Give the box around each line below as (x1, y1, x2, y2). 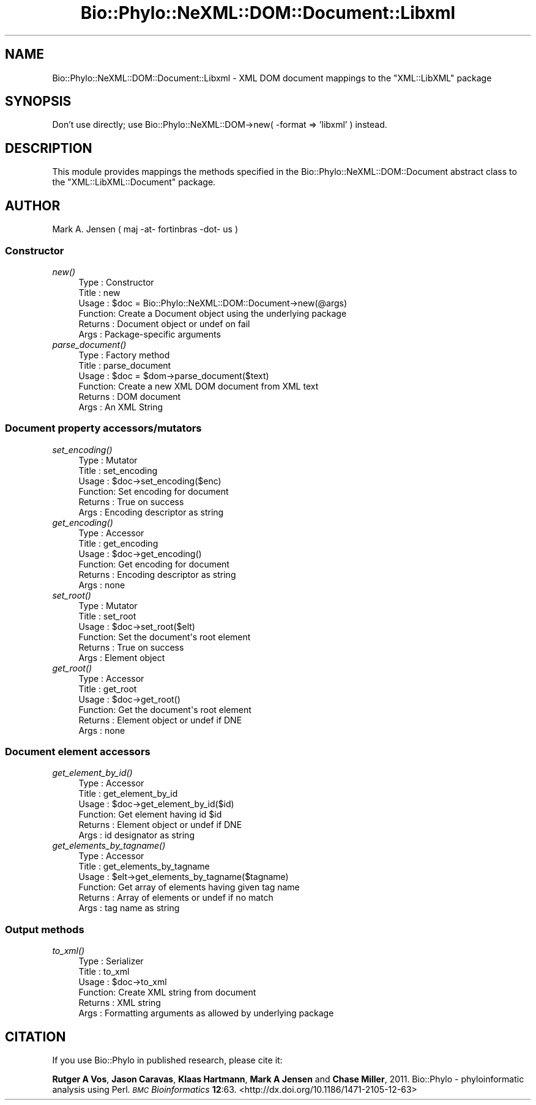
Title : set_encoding (78, 465, 158, 476)
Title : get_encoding (78, 538, 158, 549)
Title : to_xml (78, 966, 130, 977)
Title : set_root (78, 610, 136, 621)
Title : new (78, 287, 121, 298)
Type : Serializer (78, 956, 144, 967)
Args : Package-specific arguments (78, 328, 221, 339)
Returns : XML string (78, 997, 161, 1008)
